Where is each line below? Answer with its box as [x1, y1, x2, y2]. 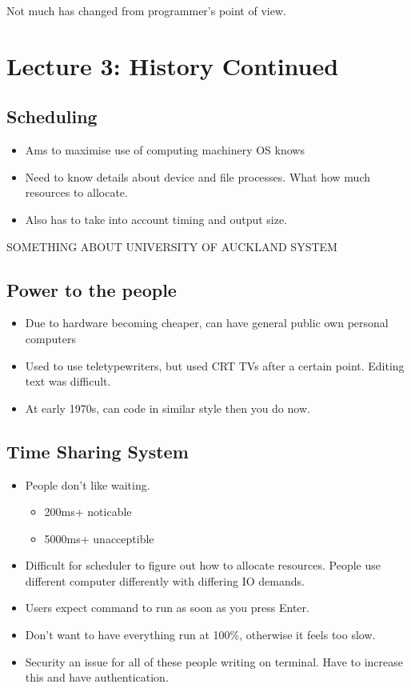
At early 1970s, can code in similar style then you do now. [25, 399, 310, 416]
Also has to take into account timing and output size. [25, 210, 288, 227]
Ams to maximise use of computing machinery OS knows [25, 142, 305, 158]
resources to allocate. [25, 184, 128, 201]
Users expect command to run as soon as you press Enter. [25, 599, 309, 616]
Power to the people [6, 277, 177, 302]
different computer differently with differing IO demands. [25, 572, 305, 589]
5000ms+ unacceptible [44, 530, 154, 546]
